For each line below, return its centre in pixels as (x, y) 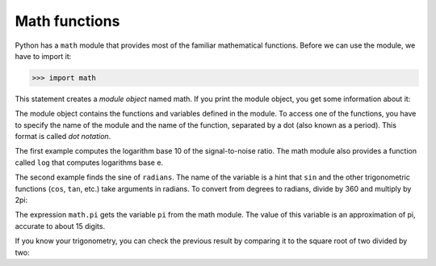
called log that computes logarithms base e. (89, 163)
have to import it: (43, 56)
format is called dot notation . (63, 137)
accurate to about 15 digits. (60, 226)
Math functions (67, 21)
